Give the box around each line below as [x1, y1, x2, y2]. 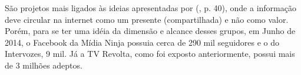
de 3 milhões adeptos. [5, 59, 82, 71]
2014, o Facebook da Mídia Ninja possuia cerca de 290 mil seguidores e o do [5, 36, 280, 48]
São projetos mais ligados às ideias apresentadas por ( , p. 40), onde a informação [5, 2, 296, 13]
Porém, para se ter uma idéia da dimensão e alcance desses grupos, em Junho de [5, 25, 296, 37]
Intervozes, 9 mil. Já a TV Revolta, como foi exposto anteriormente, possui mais [5, 47, 295, 60]
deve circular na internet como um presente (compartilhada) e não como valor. [5, 13, 289, 25]
